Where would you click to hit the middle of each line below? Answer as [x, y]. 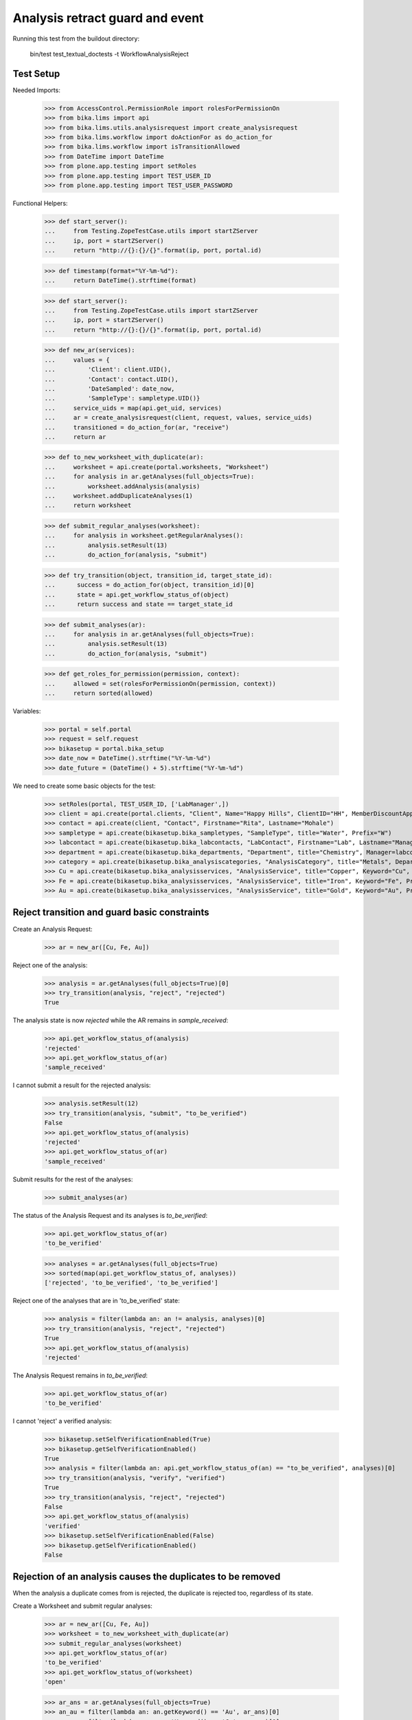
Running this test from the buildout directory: [76, 39]
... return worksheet [88, 505]
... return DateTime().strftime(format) [121, 281]
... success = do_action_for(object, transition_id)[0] [149, 585]
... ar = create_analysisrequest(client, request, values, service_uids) [178, 418]
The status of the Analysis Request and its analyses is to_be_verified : [110, 1215]
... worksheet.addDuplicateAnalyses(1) [119, 496]
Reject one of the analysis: [50, 965]
